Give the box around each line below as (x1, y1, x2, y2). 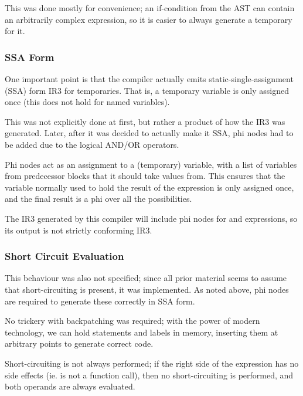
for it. (5, 25, 25, 37)
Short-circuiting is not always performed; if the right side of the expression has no (5, 357, 299, 369)
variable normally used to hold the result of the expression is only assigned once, (5, 181, 294, 193)
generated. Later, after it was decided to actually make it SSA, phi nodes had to (5, 127, 294, 139)
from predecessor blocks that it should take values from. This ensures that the (5, 170, 285, 182)
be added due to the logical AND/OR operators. (5, 138, 179, 150)
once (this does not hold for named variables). (5, 96, 170, 108)
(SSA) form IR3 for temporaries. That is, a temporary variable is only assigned (5, 84, 290, 96)
